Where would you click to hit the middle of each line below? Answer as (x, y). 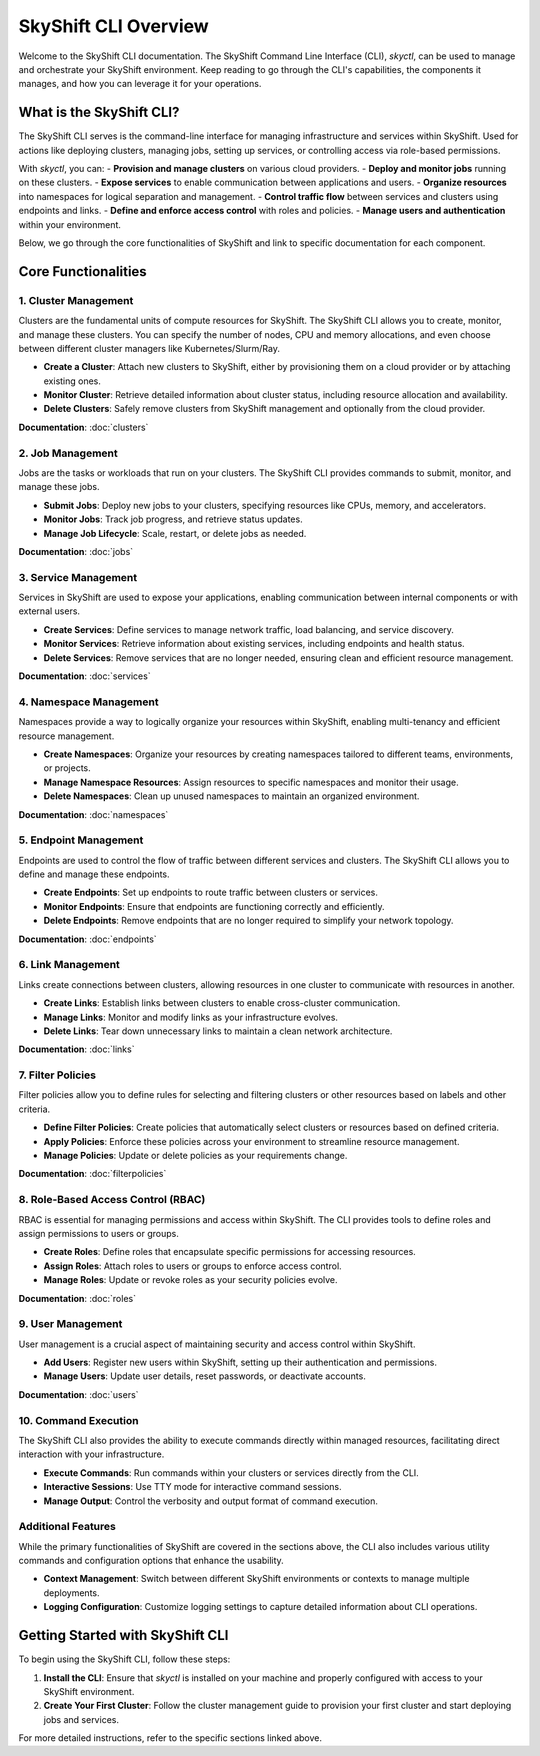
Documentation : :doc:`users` (78, 1394)
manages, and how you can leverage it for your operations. (140, 84)
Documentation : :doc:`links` (76, 1049)
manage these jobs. (59, 487)
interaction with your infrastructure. (91, 1454)
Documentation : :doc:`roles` (77, 1298)
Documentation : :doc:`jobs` (76, 551)
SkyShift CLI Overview (113, 26)
